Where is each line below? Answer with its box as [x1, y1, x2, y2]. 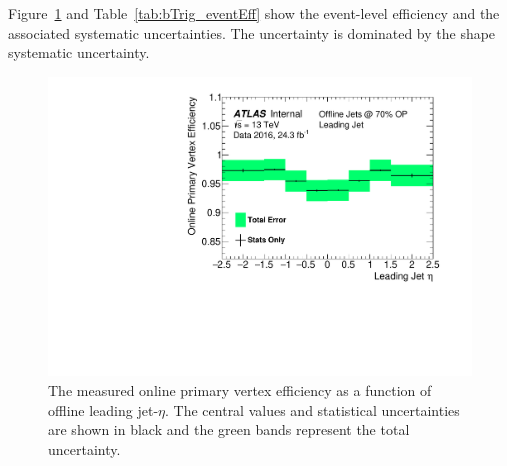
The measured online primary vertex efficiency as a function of [48, 380, 432, 401]
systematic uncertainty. [8, 42, 150, 63]
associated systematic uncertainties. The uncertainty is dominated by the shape [8, 22, 496, 43]
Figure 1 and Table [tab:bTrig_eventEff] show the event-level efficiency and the [8, 3, 500, 23]
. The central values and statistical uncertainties [165, 399, 460, 420]
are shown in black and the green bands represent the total [48, 419, 410, 440]
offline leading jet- [48, 399, 159, 420]
